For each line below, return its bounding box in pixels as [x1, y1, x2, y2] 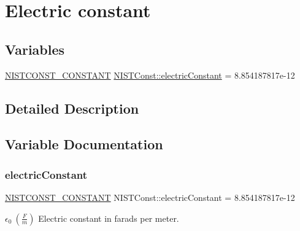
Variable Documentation [5, 135, 163, 154]
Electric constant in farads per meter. [38, 211, 179, 224]
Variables [5, 39, 65, 58]
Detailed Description [5, 98, 139, 117]
